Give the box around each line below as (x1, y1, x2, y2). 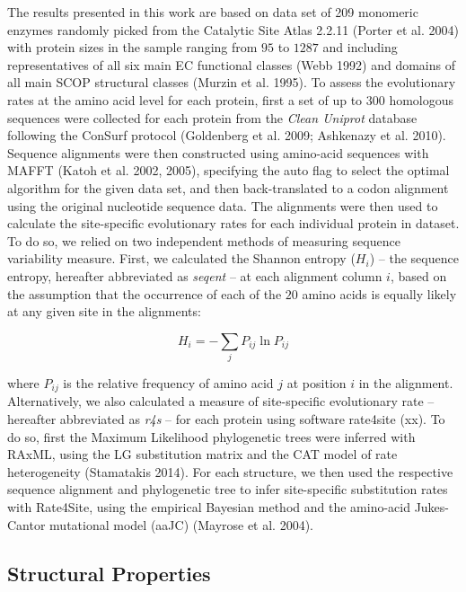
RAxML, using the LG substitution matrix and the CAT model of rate (7, 445, 398, 464)
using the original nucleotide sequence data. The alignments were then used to (7, 196, 438, 215)
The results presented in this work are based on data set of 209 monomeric (7, 3, 418, 21)
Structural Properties (7, 559, 211, 587)
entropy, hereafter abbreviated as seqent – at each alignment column (7, 266, 382, 285)
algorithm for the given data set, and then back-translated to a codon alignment (7, 178, 449, 197)
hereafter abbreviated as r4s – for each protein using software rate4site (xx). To (7, 410, 445, 429)
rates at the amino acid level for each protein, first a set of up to (7, 90, 363, 109)
